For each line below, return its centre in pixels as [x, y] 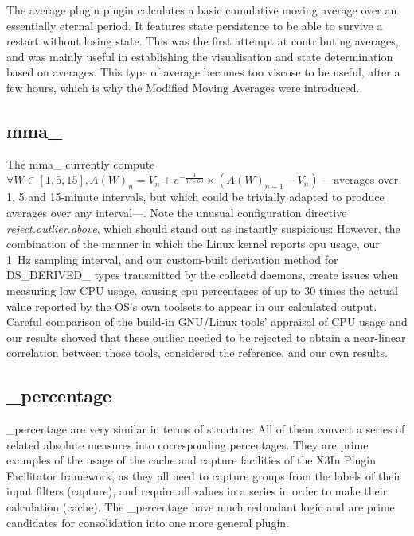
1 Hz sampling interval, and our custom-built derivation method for [172, 259]
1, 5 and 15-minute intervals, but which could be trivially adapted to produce [195, 197]
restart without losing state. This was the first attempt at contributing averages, [203, 41]
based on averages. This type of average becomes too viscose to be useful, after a [203, 72]
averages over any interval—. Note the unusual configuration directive [177, 212]
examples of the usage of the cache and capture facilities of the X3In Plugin [191, 460]
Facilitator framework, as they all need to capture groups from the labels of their [204, 475]
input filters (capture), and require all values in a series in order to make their [197, 491]
